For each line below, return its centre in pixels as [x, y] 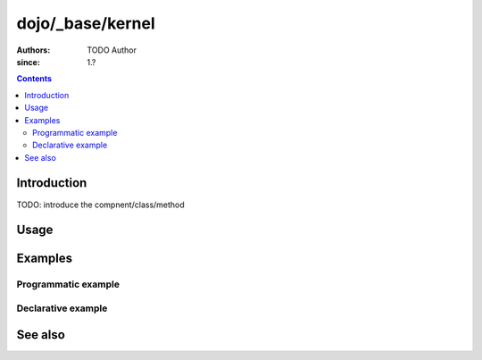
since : [28, 62]
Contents [34, 79]
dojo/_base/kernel [86, 23]
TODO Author [112, 50]
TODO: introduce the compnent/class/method [100, 205]
